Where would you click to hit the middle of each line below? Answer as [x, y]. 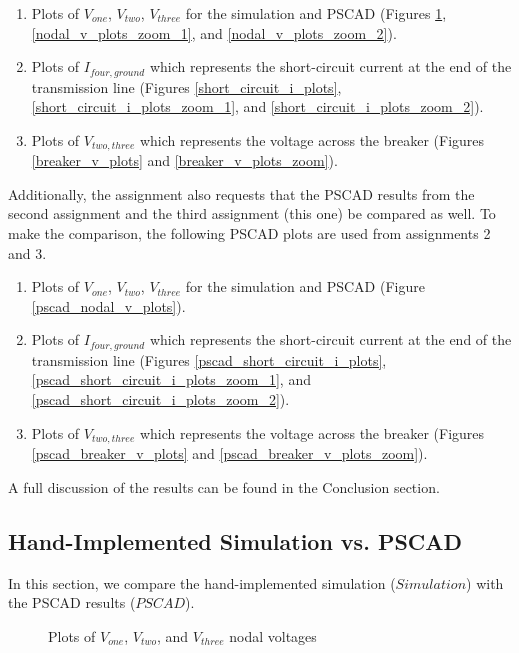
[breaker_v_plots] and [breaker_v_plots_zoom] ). [184, 160]
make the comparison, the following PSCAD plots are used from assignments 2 [249, 233]
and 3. [27, 252]
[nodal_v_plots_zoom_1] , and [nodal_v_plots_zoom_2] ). [214, 32]
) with [485, 582]
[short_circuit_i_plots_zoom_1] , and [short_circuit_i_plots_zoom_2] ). [257, 106]
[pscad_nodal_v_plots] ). [108, 305]
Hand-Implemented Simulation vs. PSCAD [235, 540]
